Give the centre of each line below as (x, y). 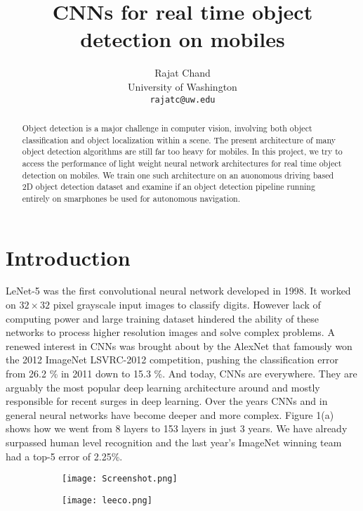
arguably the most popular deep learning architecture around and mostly (163, 387)
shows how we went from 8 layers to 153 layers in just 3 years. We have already (177, 428)
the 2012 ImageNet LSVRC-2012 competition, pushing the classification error (172, 360)
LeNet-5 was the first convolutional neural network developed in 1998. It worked (178, 291)
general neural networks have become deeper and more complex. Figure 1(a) (170, 414)
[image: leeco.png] (107, 500)
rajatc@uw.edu (183, 99)
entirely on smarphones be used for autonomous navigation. (131, 198)
